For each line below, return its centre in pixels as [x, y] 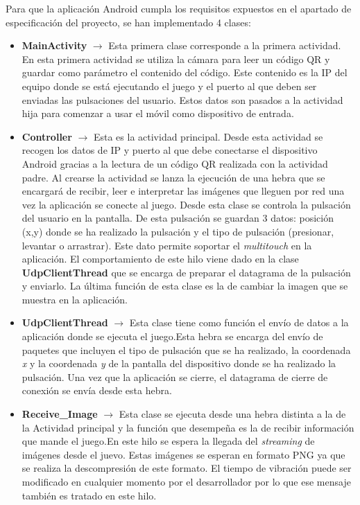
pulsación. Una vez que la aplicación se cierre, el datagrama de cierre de [175, 376]
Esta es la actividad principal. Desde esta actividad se [208, 136]
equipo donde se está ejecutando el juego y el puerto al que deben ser [169, 86]
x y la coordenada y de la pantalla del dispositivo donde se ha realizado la [179, 363]
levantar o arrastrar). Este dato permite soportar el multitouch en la [167, 245]
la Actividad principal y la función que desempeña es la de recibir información [188, 427]
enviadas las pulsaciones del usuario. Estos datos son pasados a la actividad [182, 99]
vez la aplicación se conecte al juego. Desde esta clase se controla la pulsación [186, 204]
